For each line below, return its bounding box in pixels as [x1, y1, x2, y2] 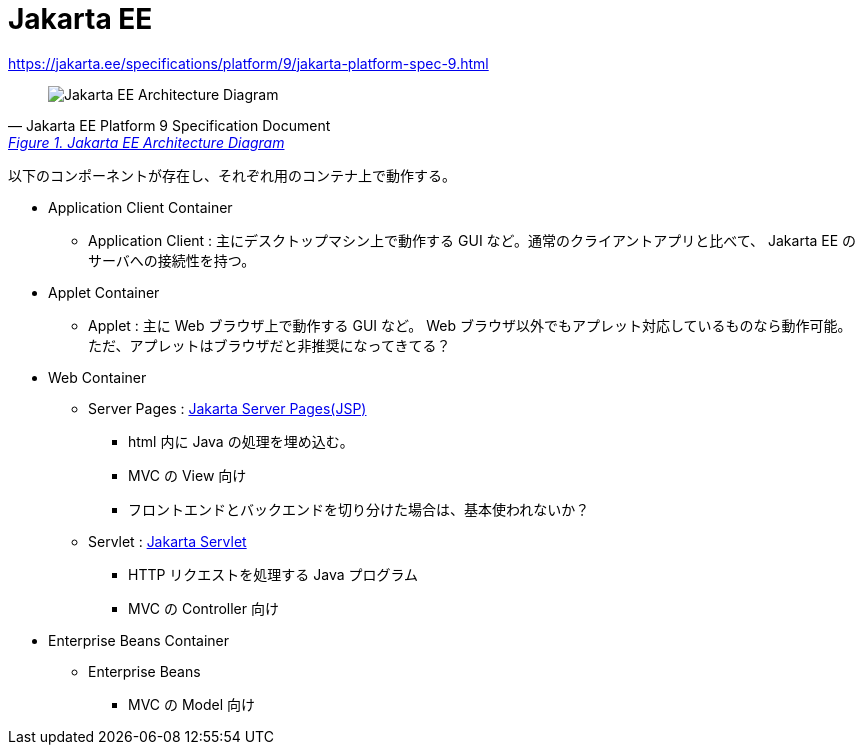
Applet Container [48, 283, 160, 301]
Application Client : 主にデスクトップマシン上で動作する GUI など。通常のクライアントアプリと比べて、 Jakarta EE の [88, 231, 857, 249]
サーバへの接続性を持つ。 [88, 251, 256, 269]
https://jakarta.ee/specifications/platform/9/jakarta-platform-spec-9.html [8, 54, 489, 72]
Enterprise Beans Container [48, 631, 230, 649]
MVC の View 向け [128, 466, 247, 484]
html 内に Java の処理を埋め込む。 [128, 432, 354, 450]
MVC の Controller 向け [128, 599, 279, 617]
